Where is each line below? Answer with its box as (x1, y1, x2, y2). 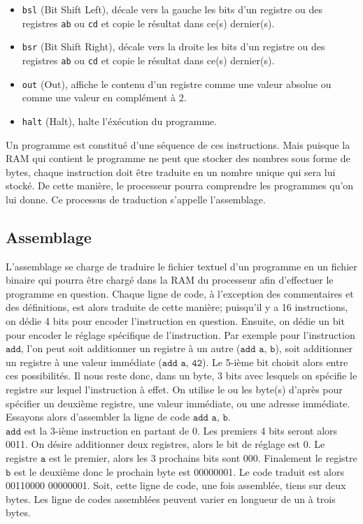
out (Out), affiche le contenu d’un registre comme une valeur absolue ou (22, 76, 332, 91)
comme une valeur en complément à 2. (22, 90, 187, 105)
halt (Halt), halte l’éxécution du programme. (22, 113, 218, 128)
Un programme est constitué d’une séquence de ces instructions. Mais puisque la (6, 137, 350, 152)
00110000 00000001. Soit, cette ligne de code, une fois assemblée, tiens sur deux (6, 478, 346, 493)
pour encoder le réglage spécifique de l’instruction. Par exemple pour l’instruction (6, 327, 355, 342)
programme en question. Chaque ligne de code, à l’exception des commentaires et (6, 286, 354, 300)
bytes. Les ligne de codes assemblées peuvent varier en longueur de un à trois (6, 491, 336, 506)
